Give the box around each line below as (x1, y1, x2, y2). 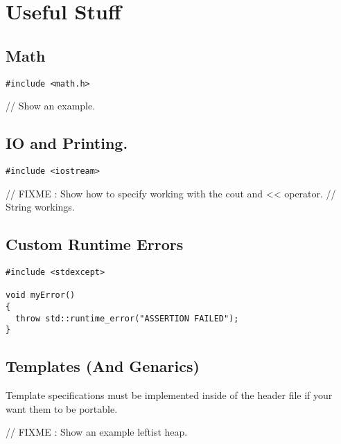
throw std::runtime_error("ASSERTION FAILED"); (15, 313, 239, 323)
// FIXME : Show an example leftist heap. (6, 425, 188, 439)
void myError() (6, 290, 76, 301)
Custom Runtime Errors (6, 233, 184, 255)
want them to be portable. (6, 401, 118, 416)
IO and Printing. (6, 132, 128, 154)
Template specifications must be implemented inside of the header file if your (6, 388, 333, 402)
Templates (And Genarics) (6, 355, 200, 377)
